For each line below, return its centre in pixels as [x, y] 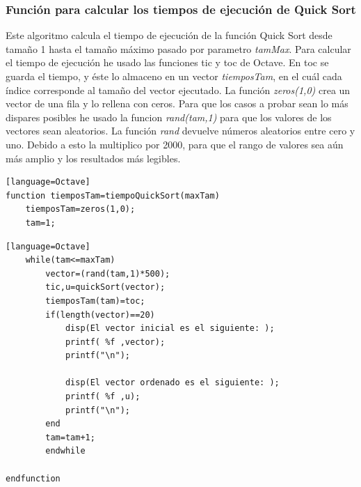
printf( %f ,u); [103, 397]
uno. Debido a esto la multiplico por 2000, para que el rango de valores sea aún [175, 144]
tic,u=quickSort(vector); [105, 287]
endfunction [33, 478]
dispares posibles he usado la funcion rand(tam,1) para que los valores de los [169, 117]
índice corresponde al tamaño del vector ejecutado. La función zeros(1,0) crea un [178, 90]
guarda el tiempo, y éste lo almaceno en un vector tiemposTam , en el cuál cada [174, 76]
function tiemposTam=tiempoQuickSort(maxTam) [113, 195]
